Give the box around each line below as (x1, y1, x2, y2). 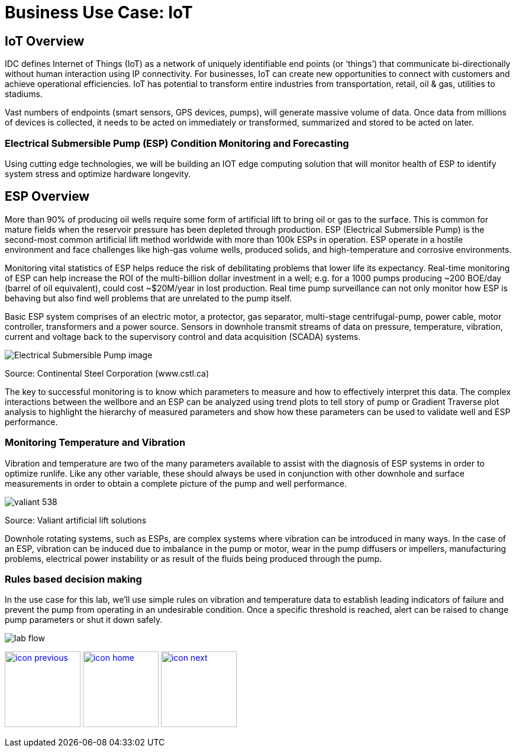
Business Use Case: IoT (5, 2, 193, 23)
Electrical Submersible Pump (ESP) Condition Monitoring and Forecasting (5, 137, 349, 149)
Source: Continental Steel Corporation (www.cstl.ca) (5, 368, 209, 378)
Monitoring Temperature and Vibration (5, 436, 186, 449)
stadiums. (5, 89, 43, 99)
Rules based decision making (5, 573, 142, 585)
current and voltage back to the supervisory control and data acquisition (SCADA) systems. (5, 331, 361, 342)
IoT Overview (5, 33, 85, 49)
